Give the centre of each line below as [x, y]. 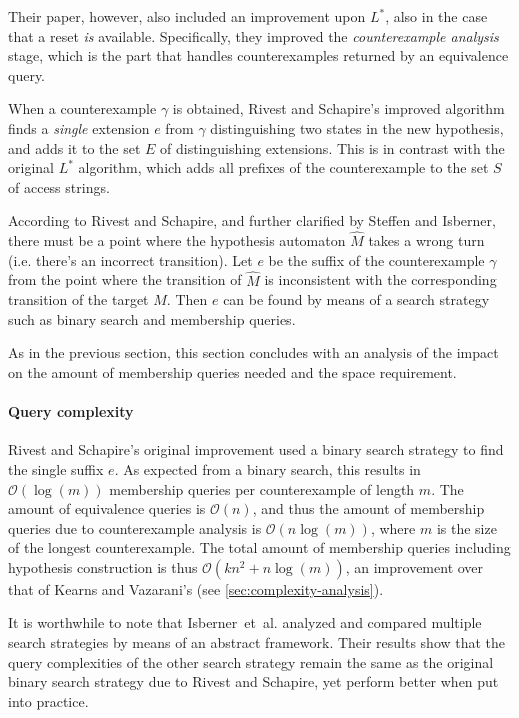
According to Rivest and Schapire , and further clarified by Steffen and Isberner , [252, 220]
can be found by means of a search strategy [356, 299]
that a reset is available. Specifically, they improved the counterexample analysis [253, 35]
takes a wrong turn [426, 240]
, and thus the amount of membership [368, 508]
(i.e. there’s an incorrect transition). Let [130, 259]
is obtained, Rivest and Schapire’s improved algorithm [338, 108]
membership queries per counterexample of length [262, 488]
